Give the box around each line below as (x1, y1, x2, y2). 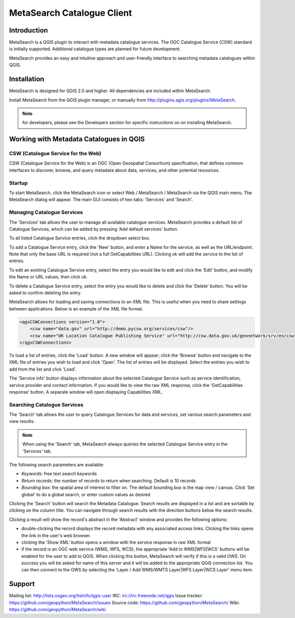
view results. (9, 418, 35, 424)
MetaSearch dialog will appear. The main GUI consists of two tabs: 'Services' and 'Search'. (9, 197, 193, 203)
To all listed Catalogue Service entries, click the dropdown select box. (9, 235, 151, 241)
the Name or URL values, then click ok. (9, 274, 88, 280)
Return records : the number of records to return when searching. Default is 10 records (21, 478, 196, 483)
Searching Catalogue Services (9, 401, 84, 408)
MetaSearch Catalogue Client (9, 7, 132, 18)
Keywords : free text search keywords (21, 471, 97, 477)
